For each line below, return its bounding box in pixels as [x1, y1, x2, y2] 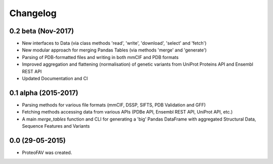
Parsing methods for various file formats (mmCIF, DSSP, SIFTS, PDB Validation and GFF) [22, 101, 206, 108]
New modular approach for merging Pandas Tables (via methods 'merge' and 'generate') [22, 47, 207, 53]
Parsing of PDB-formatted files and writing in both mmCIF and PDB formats [22, 54, 179, 60]
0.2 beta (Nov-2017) [9, 27, 74, 35]
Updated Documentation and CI [22, 76, 88, 82]
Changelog [9, 8, 57, 19]
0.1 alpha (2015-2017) [9, 88, 78, 97]
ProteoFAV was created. [22, 149, 72, 155]
